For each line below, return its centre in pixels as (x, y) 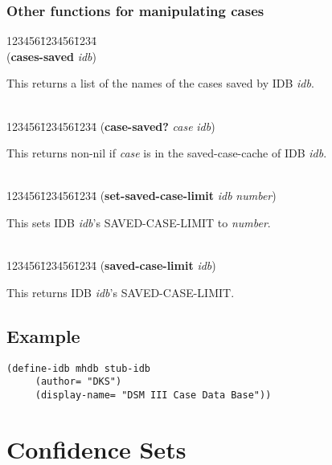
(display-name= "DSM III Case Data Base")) (153, 395)
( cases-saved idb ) (52, 56)
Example (43, 335)
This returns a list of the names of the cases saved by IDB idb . (160, 83)
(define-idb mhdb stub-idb (78, 368)
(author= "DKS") (78, 382)
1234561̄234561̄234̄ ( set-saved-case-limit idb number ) (141, 196)
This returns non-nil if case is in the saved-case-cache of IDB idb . (167, 153)
